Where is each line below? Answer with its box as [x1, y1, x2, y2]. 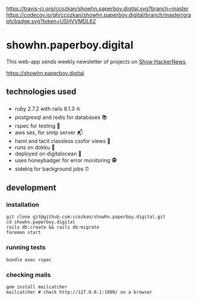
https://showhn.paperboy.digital [6, 69, 84, 77]
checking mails [6, 270, 51, 278]
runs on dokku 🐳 [14, 144, 55, 151]
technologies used [6, 87, 77, 97]
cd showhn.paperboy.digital [6, 219, 76, 225]
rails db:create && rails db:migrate [6, 224, 100, 230]
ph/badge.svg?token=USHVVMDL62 [6, 18, 96, 24]
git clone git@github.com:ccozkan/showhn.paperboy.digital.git [6, 214, 166, 220]
